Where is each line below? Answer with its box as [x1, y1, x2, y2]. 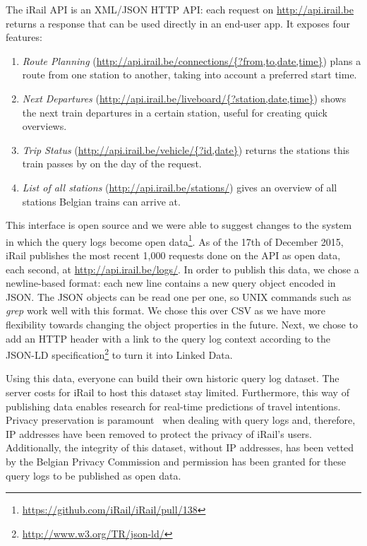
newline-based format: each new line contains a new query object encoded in [6, 275, 336, 290]
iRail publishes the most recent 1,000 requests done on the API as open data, [6, 247, 341, 262]
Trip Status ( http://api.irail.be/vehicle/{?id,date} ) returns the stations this [22, 142, 350, 157]
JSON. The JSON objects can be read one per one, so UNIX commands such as [6, 289, 351, 304]
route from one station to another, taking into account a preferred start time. [22, 67, 357, 82]
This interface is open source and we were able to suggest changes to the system [6, 218, 352, 232]
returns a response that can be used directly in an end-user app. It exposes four [6, 16, 351, 30]
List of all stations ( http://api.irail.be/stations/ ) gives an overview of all [22, 179, 337, 194]
